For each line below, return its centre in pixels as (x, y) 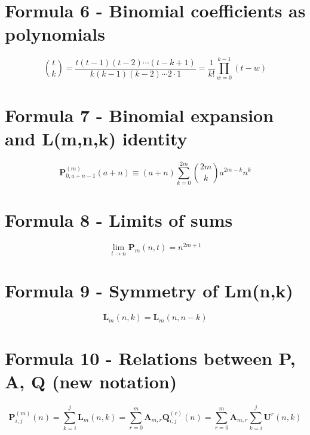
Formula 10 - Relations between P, (150, 358)
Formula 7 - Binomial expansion (139, 115)
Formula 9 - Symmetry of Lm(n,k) (149, 290)
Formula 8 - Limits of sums (119, 220)
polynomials (55, 34)
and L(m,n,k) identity (96, 138)
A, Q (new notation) (91, 381)
